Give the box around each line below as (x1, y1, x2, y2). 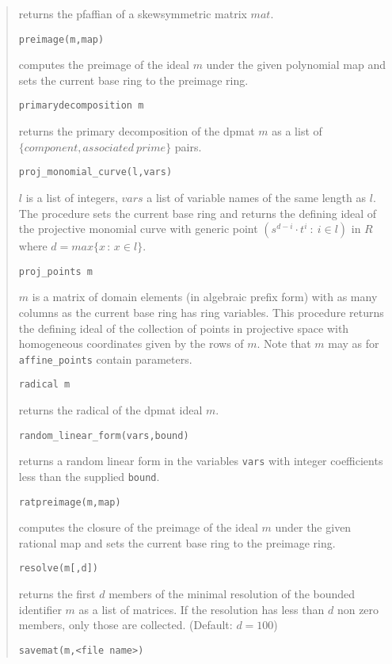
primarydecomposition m (18, 100, 144, 112)
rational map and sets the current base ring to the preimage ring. (18, 534, 336, 551)
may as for (328, 335, 379, 352)
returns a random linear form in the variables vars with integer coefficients (18, 452, 383, 469)
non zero (337, 601, 379, 617)
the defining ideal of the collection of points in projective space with (18, 319, 349, 336)
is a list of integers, (25, 189, 118, 205)
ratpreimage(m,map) (18, 496, 121, 508)
